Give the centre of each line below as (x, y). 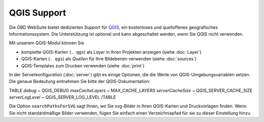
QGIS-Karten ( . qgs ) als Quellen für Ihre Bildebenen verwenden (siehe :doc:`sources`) (109, 59)
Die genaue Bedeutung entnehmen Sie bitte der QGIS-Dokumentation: (80, 81)
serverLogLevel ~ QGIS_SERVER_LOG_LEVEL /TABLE (63, 97)
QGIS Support (38, 13)
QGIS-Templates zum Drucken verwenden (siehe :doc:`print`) (83, 65)
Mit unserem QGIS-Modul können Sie (46, 43)
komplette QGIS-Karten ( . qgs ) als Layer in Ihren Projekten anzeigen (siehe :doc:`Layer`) (111, 52)
